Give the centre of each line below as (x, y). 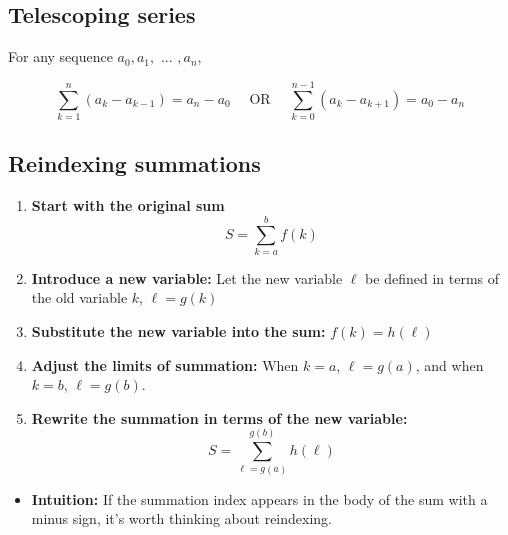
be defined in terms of (432, 277)
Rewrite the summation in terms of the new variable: (219, 417)
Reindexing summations (134, 163)
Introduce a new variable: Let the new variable (187, 277)
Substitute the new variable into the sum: (178, 331)
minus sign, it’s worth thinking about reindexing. (181, 518)
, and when (449, 364)
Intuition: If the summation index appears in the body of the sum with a (259, 498)
